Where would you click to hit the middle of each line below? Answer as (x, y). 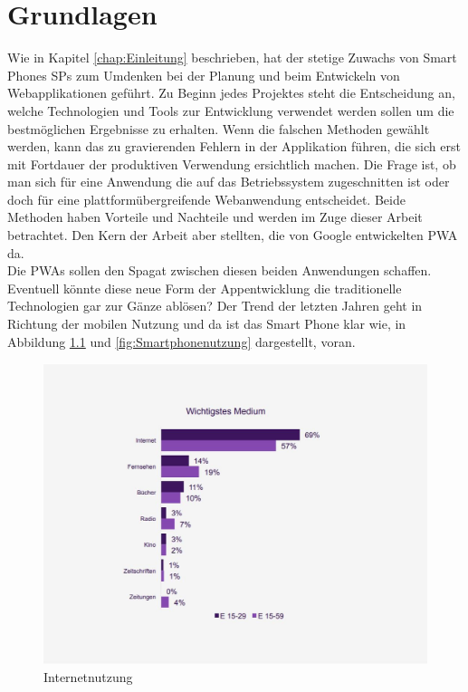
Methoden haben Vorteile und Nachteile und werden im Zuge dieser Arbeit (215, 217)
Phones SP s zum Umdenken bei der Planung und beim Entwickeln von (204, 75)
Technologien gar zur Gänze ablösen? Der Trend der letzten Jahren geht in (215, 306)
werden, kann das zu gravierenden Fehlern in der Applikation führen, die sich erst (234, 146)
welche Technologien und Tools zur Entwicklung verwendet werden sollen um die (231, 110)
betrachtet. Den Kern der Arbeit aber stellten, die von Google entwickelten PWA (233, 235)
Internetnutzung (88, 677)
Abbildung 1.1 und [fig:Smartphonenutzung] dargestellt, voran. (181, 341)
